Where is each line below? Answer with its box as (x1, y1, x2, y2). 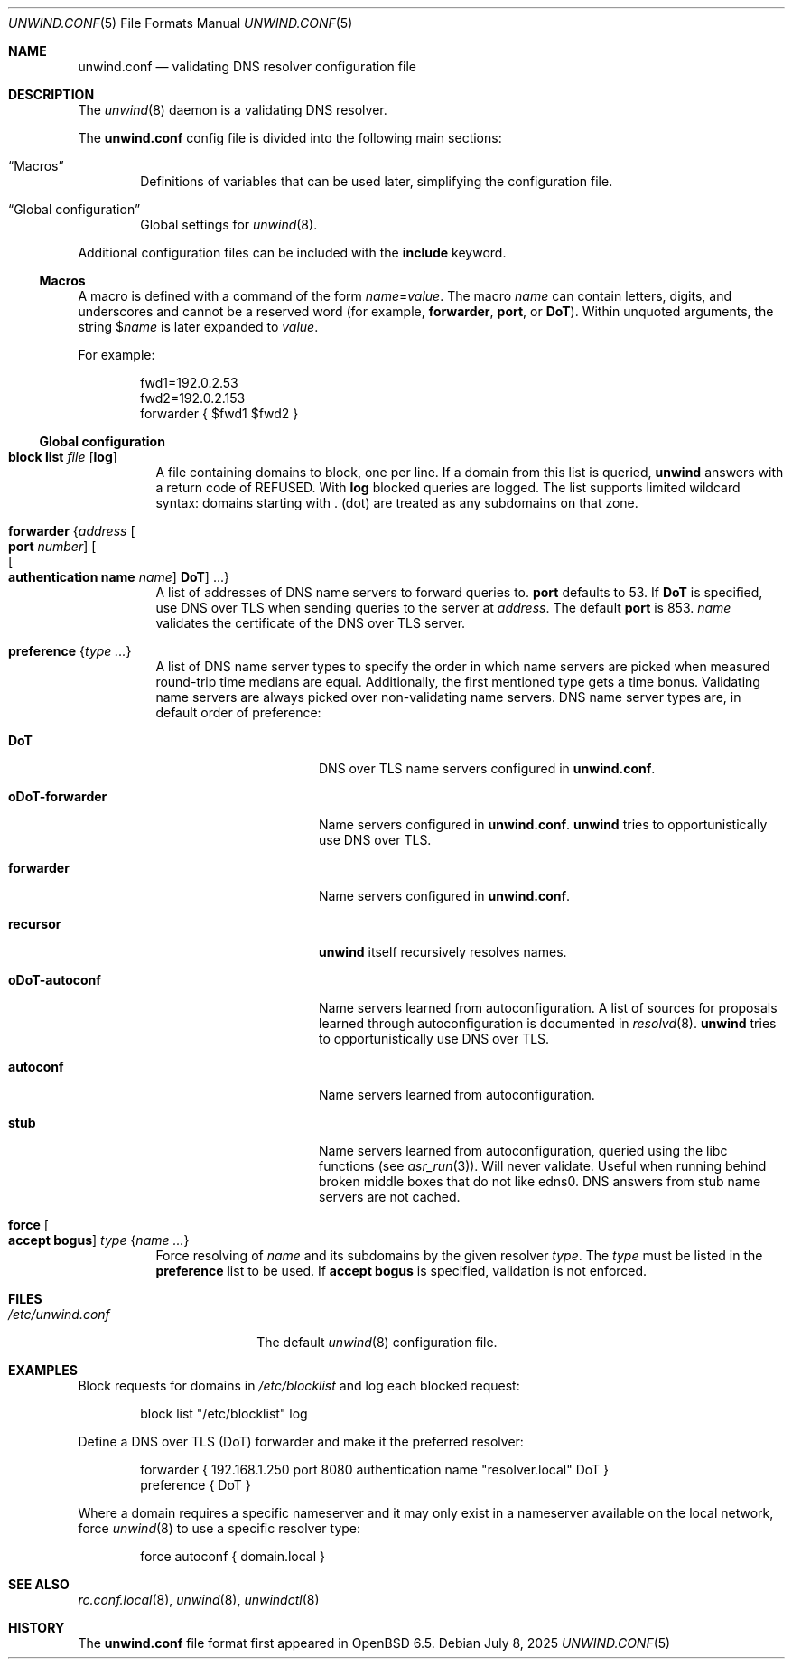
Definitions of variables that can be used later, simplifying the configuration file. (140, 173, 613, 189)
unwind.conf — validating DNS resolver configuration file (78, 59, 416, 74)
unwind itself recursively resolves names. (319, 944, 567, 959)
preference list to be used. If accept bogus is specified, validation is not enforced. (155, 1263, 648, 1278)
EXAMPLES (8, 1362, 78, 1378)
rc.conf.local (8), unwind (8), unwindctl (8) (78, 1592, 320, 1607)
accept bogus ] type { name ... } (8, 1232, 190, 1248)
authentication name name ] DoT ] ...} (8, 569, 229, 585)
